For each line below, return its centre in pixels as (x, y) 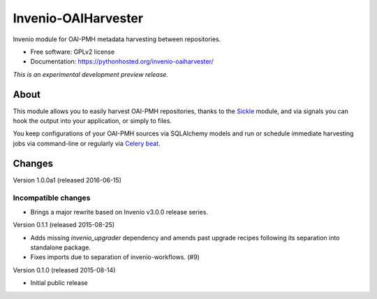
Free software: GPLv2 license (73, 52)
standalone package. (60, 247)
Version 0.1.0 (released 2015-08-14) (64, 270)
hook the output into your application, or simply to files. (93, 121)
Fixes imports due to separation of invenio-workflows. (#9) (115, 257)
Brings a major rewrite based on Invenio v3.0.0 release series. (119, 212)
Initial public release (59, 283)
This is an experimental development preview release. (91, 74)
